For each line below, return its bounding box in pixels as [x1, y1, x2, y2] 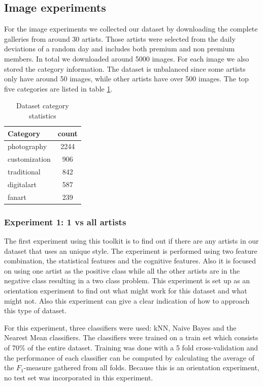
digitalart [8, 179, 37, 189]
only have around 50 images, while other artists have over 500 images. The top [4, 73, 249, 84]
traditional [8, 166, 41, 177]
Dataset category [16, 100, 69, 111]
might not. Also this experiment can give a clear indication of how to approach [4, 295, 250, 306]
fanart [8, 191, 27, 202]
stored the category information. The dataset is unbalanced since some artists [4, 63, 246, 74]
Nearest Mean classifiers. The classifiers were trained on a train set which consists [4, 332, 258, 343]
